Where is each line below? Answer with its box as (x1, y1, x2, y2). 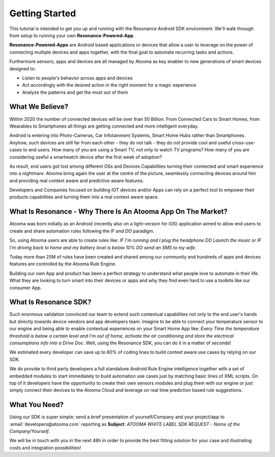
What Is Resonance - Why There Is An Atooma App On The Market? (9, 207, 228, 216)
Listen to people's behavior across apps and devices (22, 74, 133, 81)
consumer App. (9, 285, 42, 291)
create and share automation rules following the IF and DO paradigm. (9, 227, 155, 234)
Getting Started (9, 8, 76, 19)
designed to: (9, 65, 36, 71)
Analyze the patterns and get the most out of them (22, 89, 128, 95)
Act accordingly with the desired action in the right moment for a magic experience (22, 82, 197, 88)
